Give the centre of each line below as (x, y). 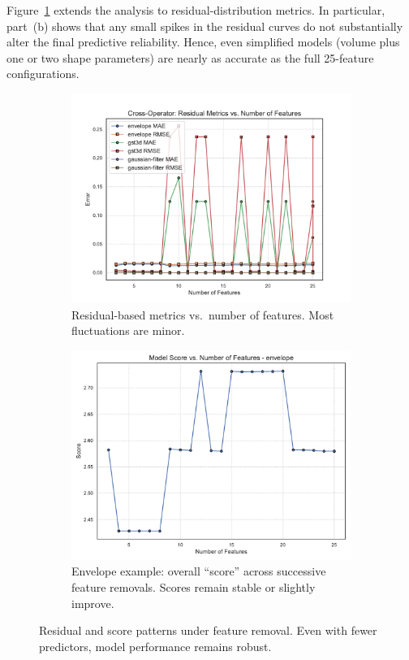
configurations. (43, 74)
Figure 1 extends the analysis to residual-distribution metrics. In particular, (196, 10)
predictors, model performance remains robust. (155, 646)
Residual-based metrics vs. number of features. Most (203, 314)
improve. (93, 603)
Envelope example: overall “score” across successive (199, 571)
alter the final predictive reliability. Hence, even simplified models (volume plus (203, 42)
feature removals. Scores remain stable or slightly (194, 586)
